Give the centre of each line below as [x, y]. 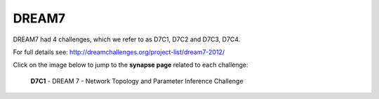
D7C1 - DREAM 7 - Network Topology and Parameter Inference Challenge [137, 81]
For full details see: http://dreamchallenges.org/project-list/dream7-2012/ [119, 52]
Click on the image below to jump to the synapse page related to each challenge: [131, 65]
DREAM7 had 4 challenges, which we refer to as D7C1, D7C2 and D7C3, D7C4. [127, 39]
